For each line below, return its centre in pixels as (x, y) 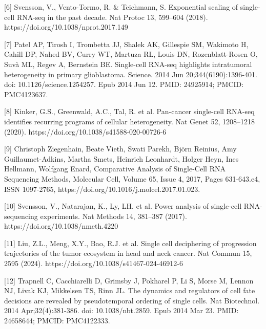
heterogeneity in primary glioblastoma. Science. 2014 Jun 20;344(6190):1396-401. (131, 74)
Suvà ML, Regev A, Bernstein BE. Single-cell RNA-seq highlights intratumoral (128, 64)
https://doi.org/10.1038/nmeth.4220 (61, 226)
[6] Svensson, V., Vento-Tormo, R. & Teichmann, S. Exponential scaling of (121, 7)
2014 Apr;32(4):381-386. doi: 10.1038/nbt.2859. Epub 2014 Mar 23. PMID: (121, 310)
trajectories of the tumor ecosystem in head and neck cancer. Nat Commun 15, (128, 253)
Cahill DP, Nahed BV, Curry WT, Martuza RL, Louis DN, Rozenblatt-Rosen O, (131, 54)
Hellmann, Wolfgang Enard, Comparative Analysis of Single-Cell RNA (115, 169)
